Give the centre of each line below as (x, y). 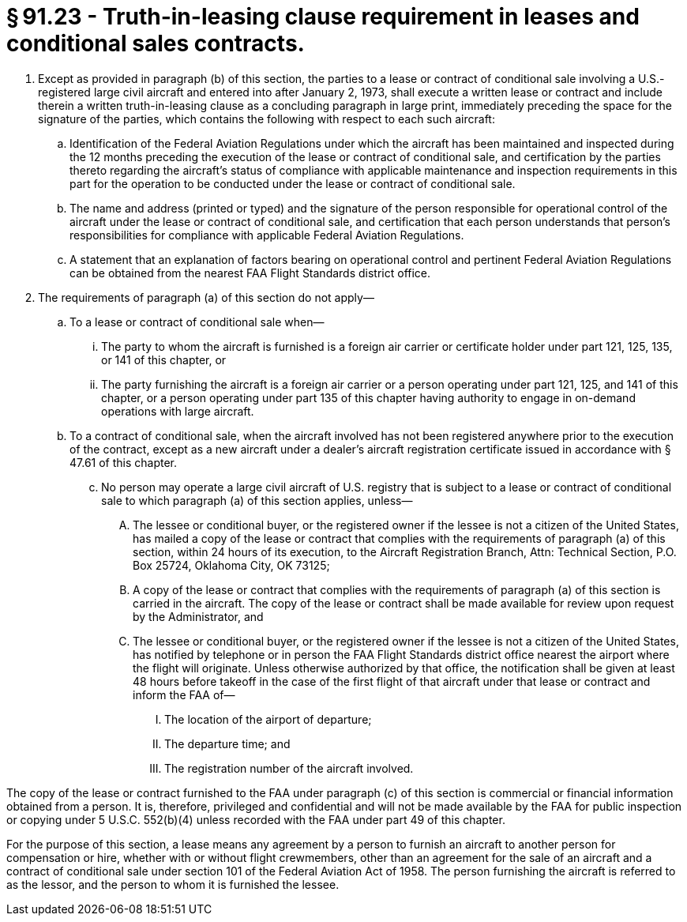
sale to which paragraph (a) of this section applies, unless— (257, 500)
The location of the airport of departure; (268, 719)
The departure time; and (227, 743)
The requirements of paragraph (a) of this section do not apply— (206, 297)
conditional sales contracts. (156, 43)
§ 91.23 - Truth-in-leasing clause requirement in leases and (323, 17)
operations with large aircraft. (178, 411)
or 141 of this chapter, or (164, 359)
